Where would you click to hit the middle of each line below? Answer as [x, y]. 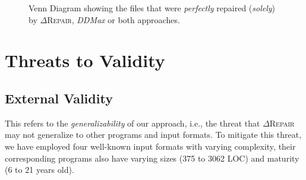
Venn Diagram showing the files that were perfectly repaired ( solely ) [152, 8]
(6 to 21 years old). [40, 170]
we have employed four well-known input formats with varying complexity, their [150, 146]
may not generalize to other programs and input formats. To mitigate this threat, [153, 135]
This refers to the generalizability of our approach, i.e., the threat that [133, 123]
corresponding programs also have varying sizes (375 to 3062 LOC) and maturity [152, 158]
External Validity [59, 98]
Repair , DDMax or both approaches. [113, 19]
